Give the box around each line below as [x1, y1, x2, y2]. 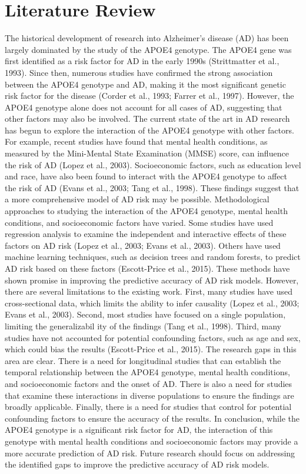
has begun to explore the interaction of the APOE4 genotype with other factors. [5, 123, 294, 136]
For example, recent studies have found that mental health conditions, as [5, 135, 268, 148]
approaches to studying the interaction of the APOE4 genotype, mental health [5, 205, 288, 217]
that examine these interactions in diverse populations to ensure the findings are [5, 389, 294, 401]
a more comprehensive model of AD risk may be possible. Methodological [5, 193, 270, 205]
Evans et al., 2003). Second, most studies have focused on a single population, [5, 308, 286, 321]
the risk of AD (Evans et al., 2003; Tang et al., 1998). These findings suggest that [5, 181, 300, 193]
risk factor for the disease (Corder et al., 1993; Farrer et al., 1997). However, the [5, 89, 294, 102]
